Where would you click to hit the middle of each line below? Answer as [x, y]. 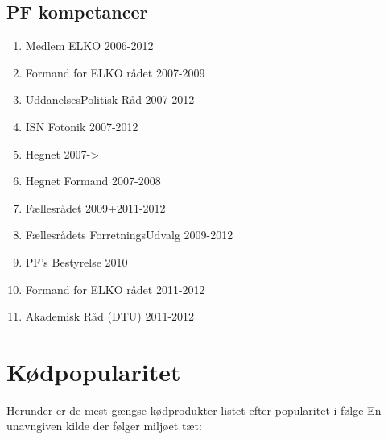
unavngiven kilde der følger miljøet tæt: [104, 426]
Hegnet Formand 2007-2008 [93, 181]
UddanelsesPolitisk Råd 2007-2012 [110, 99]
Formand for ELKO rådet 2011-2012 [115, 289]
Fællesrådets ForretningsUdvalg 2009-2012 [129, 235]
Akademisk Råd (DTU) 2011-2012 [110, 316]
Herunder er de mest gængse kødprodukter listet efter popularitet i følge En [194, 410]
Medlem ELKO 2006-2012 [89, 46]
